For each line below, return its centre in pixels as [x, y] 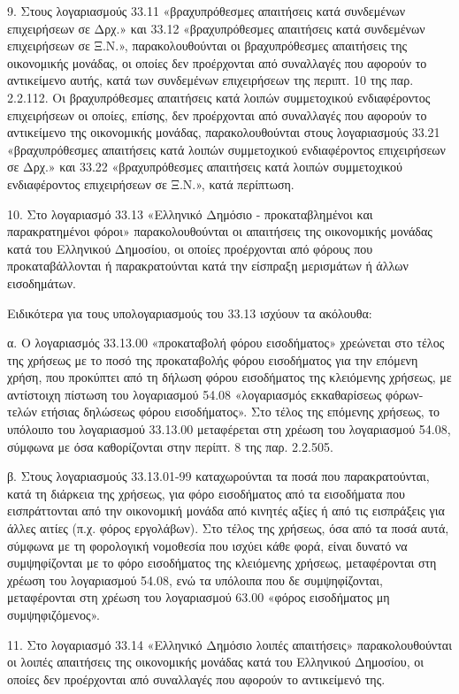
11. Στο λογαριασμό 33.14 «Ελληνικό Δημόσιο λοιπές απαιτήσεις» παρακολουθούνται [229, 644]
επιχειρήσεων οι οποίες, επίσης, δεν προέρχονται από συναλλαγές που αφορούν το [217, 114]
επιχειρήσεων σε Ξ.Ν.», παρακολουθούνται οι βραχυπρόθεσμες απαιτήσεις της [207, 46]
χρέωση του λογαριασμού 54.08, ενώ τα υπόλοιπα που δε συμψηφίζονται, [195, 580]
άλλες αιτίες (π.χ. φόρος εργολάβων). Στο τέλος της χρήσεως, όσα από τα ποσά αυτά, [228, 528]
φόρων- [405, 394]
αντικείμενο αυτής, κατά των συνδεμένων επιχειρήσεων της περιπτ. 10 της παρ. [210, 80]
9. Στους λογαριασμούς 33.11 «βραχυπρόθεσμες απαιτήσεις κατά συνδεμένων [207, 11]
